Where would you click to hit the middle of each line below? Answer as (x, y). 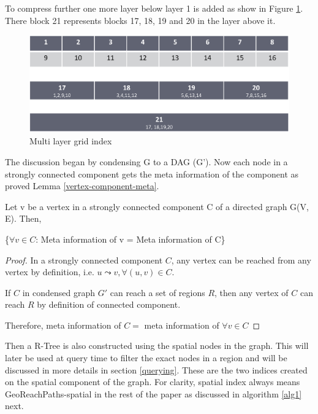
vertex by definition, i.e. (50, 272)
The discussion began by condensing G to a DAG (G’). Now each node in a (146, 161)
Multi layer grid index (71, 141)
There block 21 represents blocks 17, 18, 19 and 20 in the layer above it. (140, 20)
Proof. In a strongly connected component (84, 260)
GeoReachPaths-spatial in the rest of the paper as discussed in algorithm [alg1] (153, 393)
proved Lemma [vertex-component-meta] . (82, 186)
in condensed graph (59, 292)
